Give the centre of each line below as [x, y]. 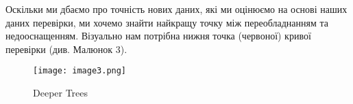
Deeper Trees [61, 93]
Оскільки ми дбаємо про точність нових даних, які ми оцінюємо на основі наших [176, 9]
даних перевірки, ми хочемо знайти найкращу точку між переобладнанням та [167, 22]
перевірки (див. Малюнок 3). [66, 49]
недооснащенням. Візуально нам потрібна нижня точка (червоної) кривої [158, 36]
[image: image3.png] [80, 71]
